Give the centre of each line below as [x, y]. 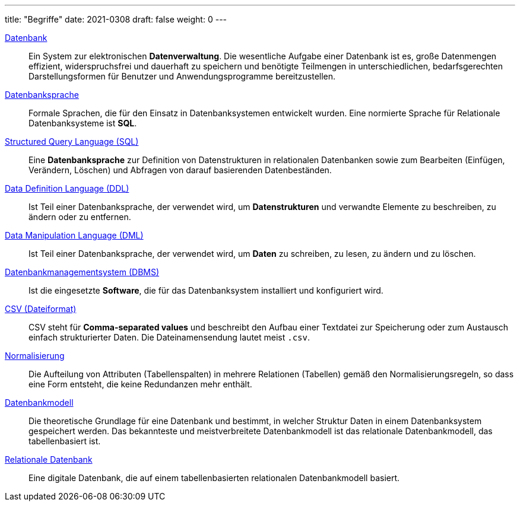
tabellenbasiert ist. [65, 441]
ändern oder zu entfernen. [80, 217]
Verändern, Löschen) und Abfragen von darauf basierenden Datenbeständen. [180, 170]
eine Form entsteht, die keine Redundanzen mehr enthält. [140, 384]
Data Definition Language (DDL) [67, 188]
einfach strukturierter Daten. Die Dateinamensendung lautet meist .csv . [169, 337]
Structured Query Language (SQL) [72, 141]
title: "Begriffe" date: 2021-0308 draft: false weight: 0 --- [116, 19]
